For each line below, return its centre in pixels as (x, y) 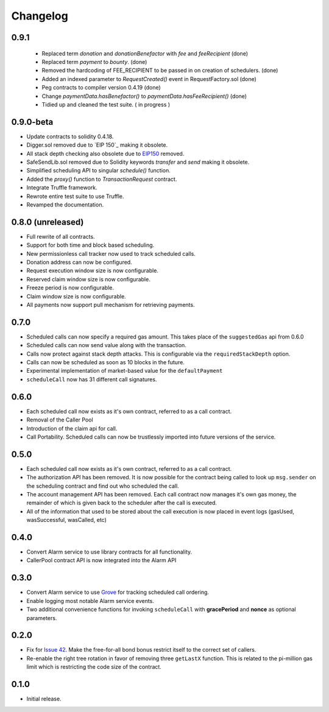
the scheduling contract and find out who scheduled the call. (103, 486)
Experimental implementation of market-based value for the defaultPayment (125, 371)
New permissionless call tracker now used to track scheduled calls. (111, 253)
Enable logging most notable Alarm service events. (90, 601)
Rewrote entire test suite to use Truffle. (75, 196)
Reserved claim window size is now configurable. (88, 279)
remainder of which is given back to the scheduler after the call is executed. (122, 503)
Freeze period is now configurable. (70, 288)
